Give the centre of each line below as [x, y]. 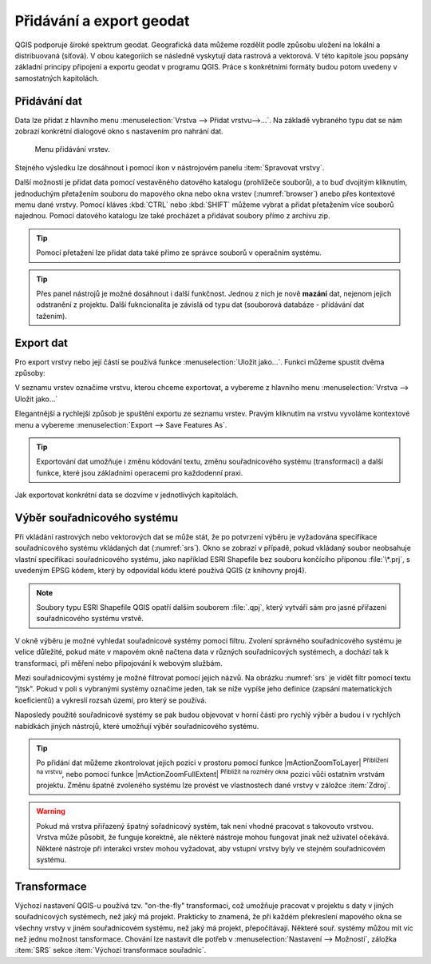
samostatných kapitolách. [57, 78]
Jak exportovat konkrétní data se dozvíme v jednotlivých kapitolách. [127, 495]
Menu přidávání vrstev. [73, 149]
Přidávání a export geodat [102, 21]
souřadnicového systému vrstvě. [90, 619]
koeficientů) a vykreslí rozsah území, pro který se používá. [111, 700]
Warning [51, 811]
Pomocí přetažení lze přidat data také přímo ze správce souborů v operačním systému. [179, 253]
